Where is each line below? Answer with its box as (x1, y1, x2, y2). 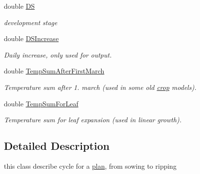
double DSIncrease (4, 33, 59, 43)
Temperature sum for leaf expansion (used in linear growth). (4, 115, 182, 125)
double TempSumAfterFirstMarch (4, 66, 105, 76)
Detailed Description (4, 138, 110, 153)
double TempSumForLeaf (4, 98, 78, 108)
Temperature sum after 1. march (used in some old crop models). (4, 82, 197, 92)
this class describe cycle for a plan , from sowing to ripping (4, 160, 177, 171)
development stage (4, 17, 58, 27)
